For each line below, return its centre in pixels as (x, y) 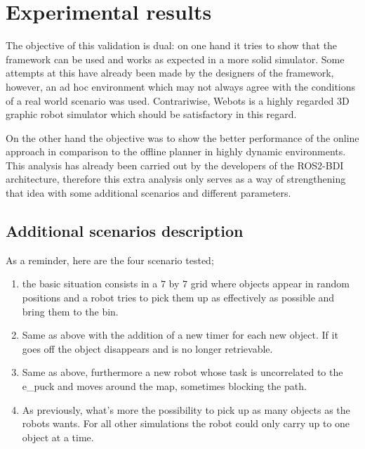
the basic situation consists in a (90, 284)
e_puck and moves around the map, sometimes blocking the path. (164, 386)
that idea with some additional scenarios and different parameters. (148, 193)
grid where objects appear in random (270, 284)
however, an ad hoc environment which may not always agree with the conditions (181, 86)
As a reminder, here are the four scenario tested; (110, 260)
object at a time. (58, 437)
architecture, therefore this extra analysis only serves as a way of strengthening (176, 179)
